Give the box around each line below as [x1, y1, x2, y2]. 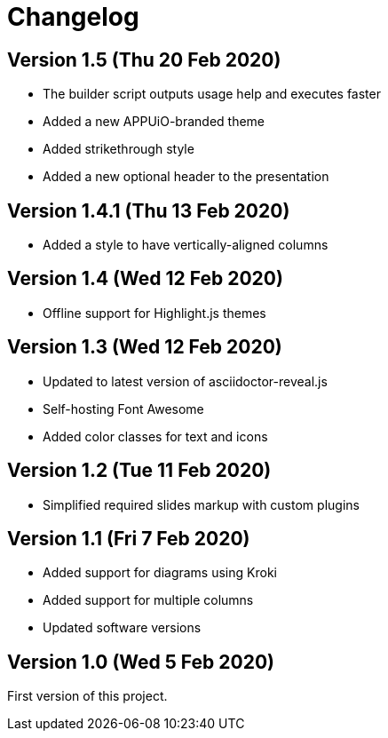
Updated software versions [43, 620, 202, 636]
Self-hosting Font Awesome [43, 401, 204, 417]
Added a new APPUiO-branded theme [43, 114, 265, 130]
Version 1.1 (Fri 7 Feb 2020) [7, 527, 250, 550]
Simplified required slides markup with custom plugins [43, 496, 360, 512]
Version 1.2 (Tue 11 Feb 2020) [7, 459, 272, 482]
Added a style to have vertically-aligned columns [43, 237, 329, 253]
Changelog [7, 2, 139, 32]
